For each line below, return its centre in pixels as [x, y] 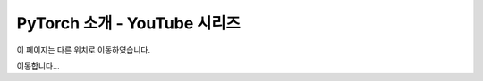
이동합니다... [38, 66]
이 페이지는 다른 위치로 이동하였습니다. [84, 50]
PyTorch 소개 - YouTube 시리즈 [128, 23]
